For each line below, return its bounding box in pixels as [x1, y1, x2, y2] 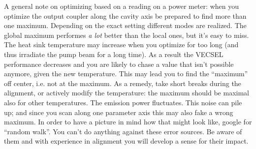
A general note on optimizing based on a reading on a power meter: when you [4, 1, 239, 11]
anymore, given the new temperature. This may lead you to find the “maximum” [4, 68, 248, 79]
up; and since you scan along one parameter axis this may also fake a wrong [4, 107, 233, 117]
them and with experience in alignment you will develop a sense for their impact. [4, 136, 249, 146]
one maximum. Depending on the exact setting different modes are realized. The [4, 20, 247, 30]
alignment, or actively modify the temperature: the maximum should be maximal [4, 88, 249, 98]
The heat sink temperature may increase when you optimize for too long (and [4, 39, 239, 50]
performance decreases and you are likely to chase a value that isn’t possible [4, 59, 234, 69]
